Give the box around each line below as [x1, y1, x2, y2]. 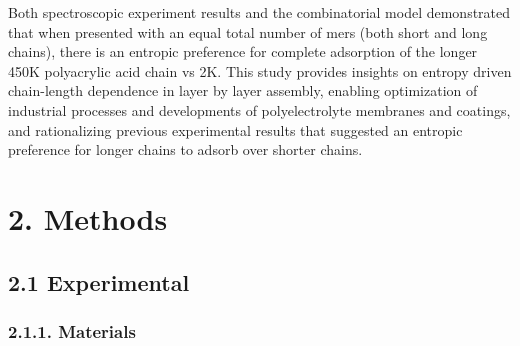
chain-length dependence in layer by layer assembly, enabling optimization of [8, 80, 478, 101]
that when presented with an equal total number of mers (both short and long [8, 21, 488, 42]
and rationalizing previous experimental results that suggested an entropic [8, 119, 463, 140]
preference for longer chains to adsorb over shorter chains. [8, 139, 363, 160]
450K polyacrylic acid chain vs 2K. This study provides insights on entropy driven [8, 60, 512, 81]
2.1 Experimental [8, 266, 190, 297]
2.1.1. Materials [8, 318, 136, 343]
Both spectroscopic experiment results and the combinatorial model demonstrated [8, 2, 511, 22]
